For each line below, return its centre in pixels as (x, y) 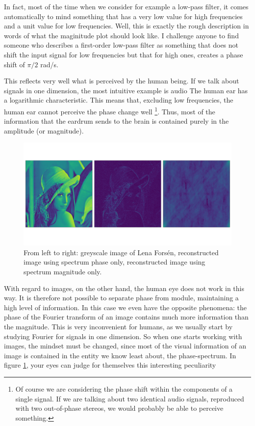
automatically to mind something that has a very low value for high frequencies (123, 16)
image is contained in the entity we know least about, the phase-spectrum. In (120, 355)
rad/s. (49, 64)
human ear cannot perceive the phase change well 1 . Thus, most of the (110, 110)
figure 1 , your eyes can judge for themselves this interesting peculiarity (110, 365)
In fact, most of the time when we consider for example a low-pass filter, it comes (126, 6)
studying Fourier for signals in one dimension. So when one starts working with (123, 336)
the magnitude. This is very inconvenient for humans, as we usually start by (118, 327)
